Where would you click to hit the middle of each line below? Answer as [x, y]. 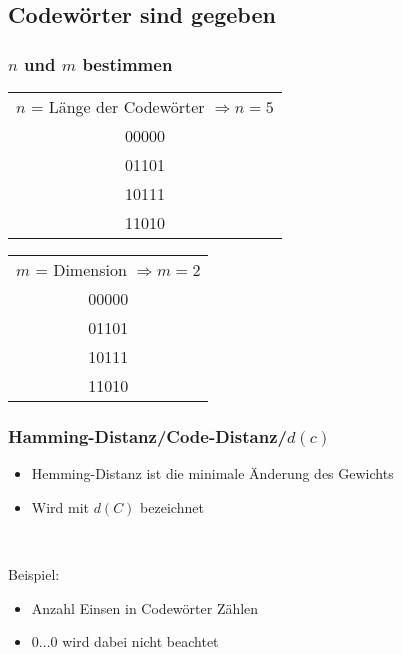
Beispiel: [34, 574]
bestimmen [127, 63]
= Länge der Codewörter [117, 106]
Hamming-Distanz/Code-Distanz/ [147, 435]
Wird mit [60, 506]
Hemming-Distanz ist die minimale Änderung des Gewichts [212, 473]
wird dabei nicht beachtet [140, 641]
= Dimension [81, 269]
